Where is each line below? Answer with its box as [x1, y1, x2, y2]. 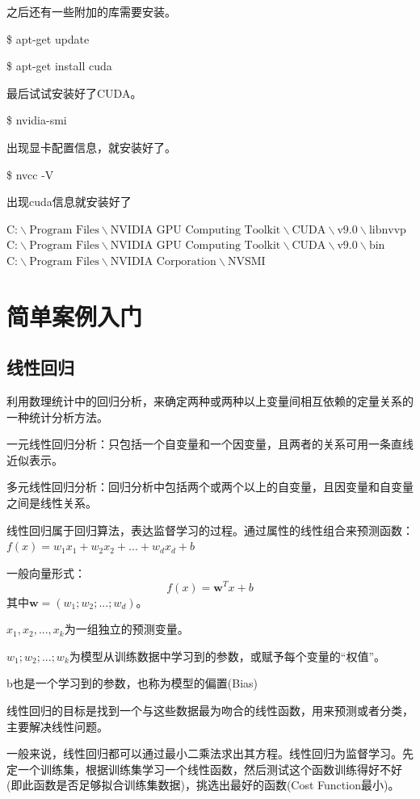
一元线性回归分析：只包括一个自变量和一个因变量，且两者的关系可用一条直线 [6, 435, 414, 452]
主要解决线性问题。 [6, 717, 108, 734]
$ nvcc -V [6, 166, 54, 183]
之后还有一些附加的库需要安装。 [6, 3, 176, 19]
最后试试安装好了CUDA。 [6, 84, 142, 101]
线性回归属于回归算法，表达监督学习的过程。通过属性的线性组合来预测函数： [6, 521, 414, 538]
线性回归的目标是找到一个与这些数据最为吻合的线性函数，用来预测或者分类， [6, 701, 414, 718]
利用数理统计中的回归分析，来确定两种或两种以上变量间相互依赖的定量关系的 [6, 393, 414, 410]
